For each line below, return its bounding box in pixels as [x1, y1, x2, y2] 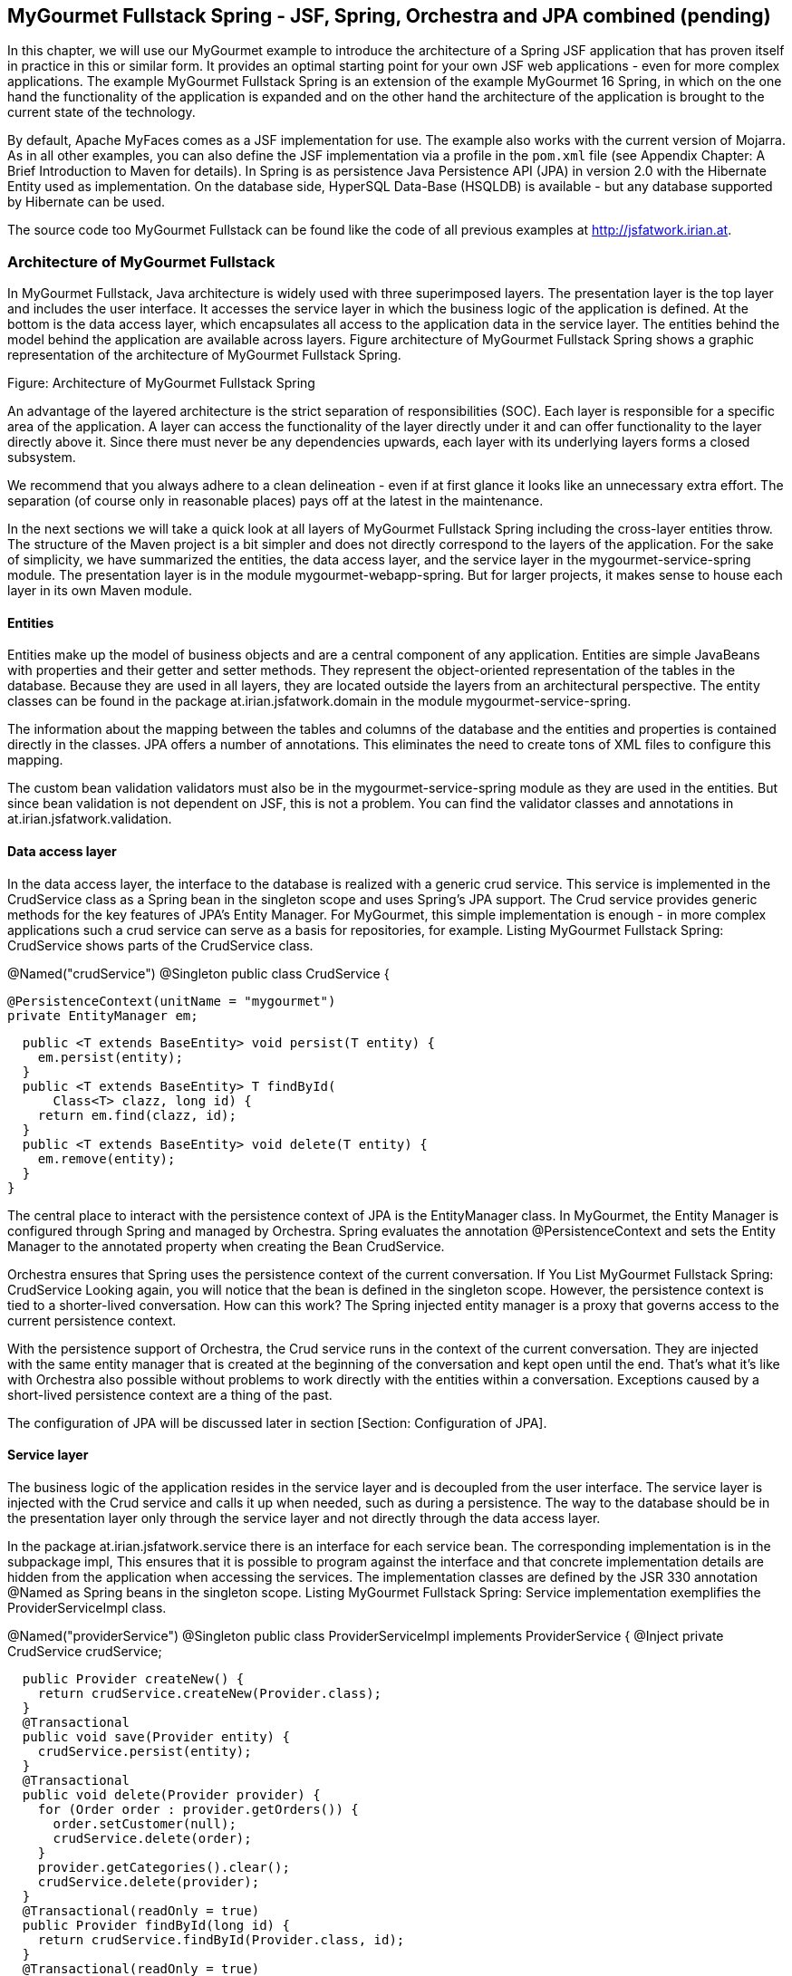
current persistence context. [7, 1312, 177, 1328]
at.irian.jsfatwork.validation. [7, 811, 172, 827]
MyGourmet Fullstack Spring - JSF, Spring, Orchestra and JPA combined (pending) [7, 5, 771, 27]
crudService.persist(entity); [37, 1743, 252, 1759]
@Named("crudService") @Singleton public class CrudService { [7, 965, 390, 981]
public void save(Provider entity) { [22, 1729, 290, 1744]
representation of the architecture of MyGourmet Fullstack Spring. [7, 347, 401, 363]
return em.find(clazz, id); [37, 1107, 237, 1123]
